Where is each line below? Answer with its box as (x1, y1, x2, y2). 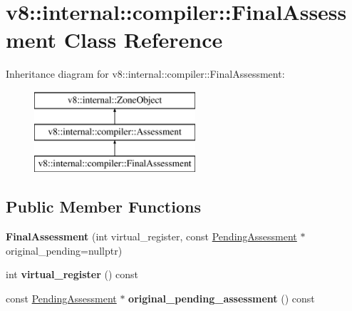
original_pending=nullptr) (6, 243, 123, 258)
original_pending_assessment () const (128, 290, 315, 305)
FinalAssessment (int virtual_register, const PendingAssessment (6, 229, 297, 244)
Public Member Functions (6, 195, 201, 218)
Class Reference (63, 25, 223, 54)
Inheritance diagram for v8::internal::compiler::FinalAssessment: (6, 66, 285, 81)
